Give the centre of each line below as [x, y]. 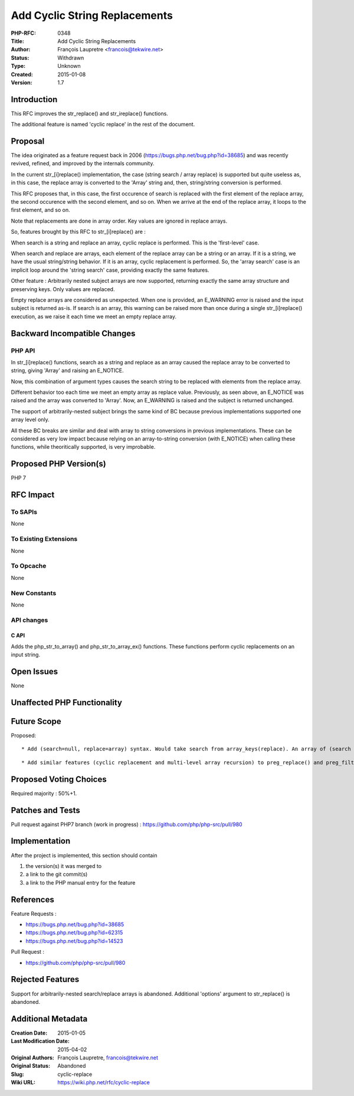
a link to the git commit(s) [57, 875]
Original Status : [30, 1066]
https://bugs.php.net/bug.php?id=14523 [74, 941]
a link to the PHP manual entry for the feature [81, 882]
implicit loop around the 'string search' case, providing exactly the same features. [110, 270]
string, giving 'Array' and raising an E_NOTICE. [67, 371]
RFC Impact [33, 495]
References [32, 900]
